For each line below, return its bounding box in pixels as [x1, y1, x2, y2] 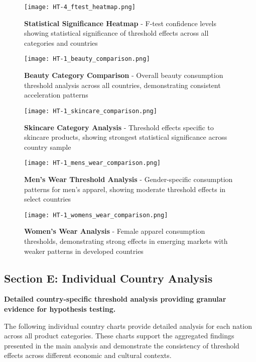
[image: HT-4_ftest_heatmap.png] [24, 4, 136, 11]
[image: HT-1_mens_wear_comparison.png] [24, 159, 161, 167]
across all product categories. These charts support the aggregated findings [4, 330, 234, 341]
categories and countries [24, 37, 98, 48]
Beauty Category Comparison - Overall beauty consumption [24, 70, 223, 80]
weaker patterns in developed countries [24, 245, 144, 256]
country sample [24, 141, 71, 152]
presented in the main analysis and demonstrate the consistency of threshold [4, 340, 239, 350]
